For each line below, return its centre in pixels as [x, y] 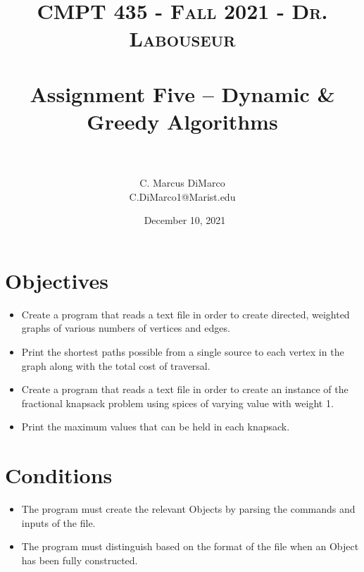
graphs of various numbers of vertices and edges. [126, 328]
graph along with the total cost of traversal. [116, 365]
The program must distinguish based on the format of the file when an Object [190, 546]
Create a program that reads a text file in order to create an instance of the [185, 389]
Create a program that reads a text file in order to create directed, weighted [186, 314]
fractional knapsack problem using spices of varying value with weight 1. [177, 403]
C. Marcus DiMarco [182, 183]
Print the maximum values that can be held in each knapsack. [156, 427]
